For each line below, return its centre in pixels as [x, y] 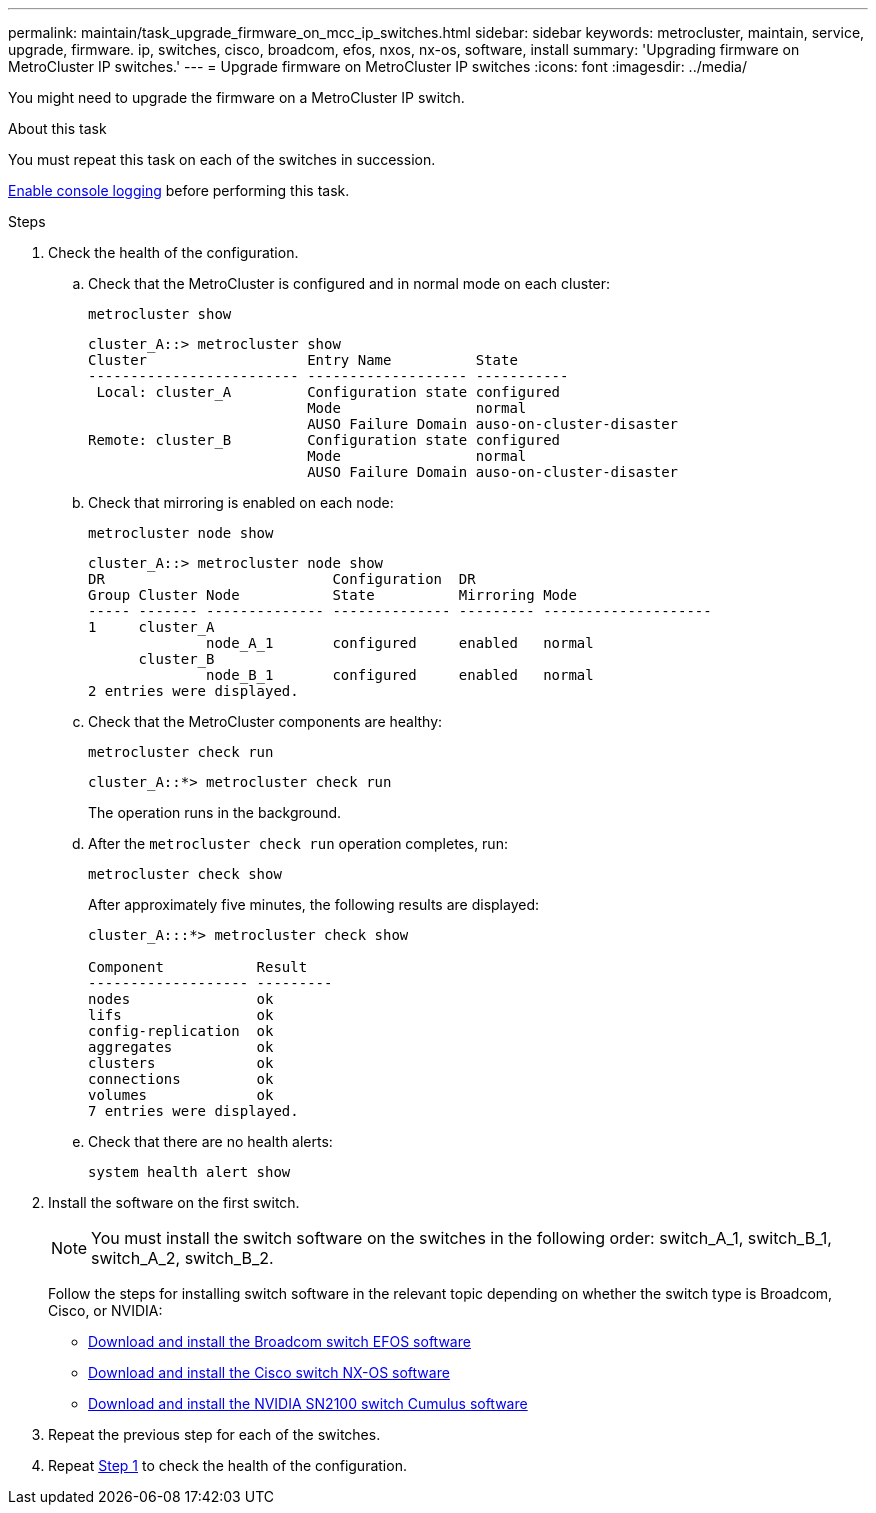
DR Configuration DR [282, 579]
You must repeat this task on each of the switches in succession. [222, 159]
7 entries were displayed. [193, 1111]
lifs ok [181, 1015]
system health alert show [189, 1172]
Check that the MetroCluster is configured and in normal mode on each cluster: [349, 283]
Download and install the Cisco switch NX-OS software [269, 1372]
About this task [57, 128]
